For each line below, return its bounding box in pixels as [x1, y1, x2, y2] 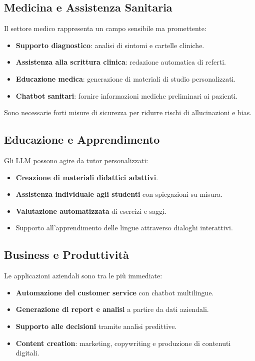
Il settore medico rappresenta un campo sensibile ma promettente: [4, 23, 206, 34]
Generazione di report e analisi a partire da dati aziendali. [15, 304, 209, 314]
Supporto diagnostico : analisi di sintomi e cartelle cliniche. [15, 40, 204, 50]
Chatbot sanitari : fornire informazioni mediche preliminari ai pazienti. [15, 90, 238, 101]
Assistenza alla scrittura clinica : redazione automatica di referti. [15, 57, 226, 67]
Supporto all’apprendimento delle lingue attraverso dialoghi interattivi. [15, 222, 233, 233]
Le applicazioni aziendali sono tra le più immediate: [4, 270, 162, 281]
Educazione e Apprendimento [4, 132, 160, 147]
